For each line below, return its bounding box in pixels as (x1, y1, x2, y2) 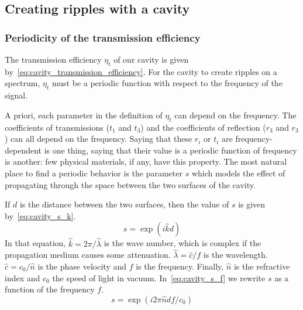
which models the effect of (191, 166, 285, 179)
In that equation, (5, 237, 66, 249)
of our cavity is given (113, 53, 189, 65)
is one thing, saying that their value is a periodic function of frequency (44, 144, 297, 156)
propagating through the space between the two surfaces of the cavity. (5, 178, 256, 190)
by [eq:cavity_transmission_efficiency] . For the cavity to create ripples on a (5, 65, 277, 77)
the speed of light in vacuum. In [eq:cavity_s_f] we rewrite (52, 271, 266, 284)
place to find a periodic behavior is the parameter (5, 166, 183, 179)
